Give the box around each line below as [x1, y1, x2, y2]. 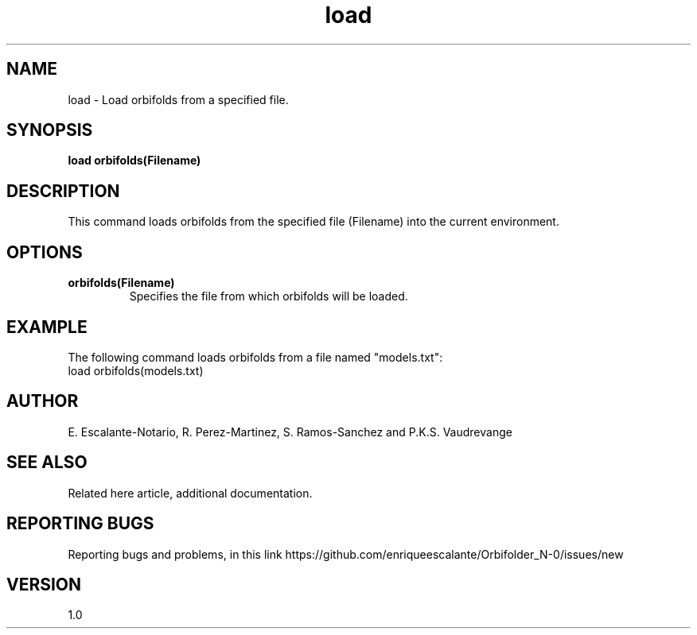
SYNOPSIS [6, 120, 93, 141]
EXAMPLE [6, 316, 88, 337]
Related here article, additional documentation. [68, 486, 313, 500]
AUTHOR [6, 391, 79, 412]
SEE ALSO [6, 452, 88, 473]
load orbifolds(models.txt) [68, 363, 204, 378]
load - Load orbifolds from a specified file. [68, 92, 289, 106]
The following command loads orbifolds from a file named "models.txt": [68, 350, 443, 364]
